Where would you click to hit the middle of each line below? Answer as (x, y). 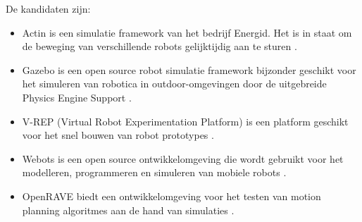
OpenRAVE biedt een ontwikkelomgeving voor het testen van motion (171, 196)
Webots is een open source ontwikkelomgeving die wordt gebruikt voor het (183, 158)
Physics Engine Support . (77, 97)
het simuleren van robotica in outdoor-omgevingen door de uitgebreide (174, 84)
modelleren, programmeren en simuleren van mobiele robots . (154, 172)
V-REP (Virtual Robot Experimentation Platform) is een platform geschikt (185, 121)
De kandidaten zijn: (48, 8)
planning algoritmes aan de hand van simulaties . (128, 210)
